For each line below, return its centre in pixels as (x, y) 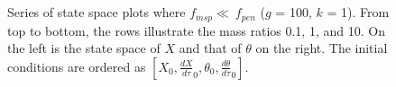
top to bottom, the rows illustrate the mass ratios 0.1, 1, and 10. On (196, 30)
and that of (210, 48)
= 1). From (358, 12)
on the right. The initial (322, 48)
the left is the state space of (84, 48)
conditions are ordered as (77, 66)
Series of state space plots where (97, 12)
